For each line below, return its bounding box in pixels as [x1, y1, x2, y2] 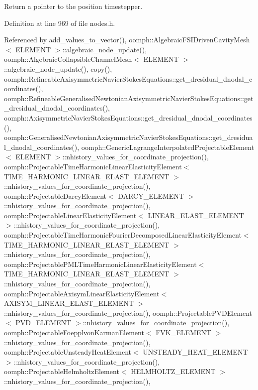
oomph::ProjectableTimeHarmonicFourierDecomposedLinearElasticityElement [4, 230, 242, 240]
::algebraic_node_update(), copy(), [4, 63, 112, 74]
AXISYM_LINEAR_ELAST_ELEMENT [4, 298, 134, 308]
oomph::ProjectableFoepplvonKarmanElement [4, 327, 144, 337]
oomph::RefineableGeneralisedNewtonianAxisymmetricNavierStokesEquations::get [4, 93, 254, 103]
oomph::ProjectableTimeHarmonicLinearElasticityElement [4, 161, 182, 171]
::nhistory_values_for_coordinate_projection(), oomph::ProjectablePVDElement [4, 307, 252, 318]
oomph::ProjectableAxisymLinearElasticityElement [4, 288, 160, 298]
